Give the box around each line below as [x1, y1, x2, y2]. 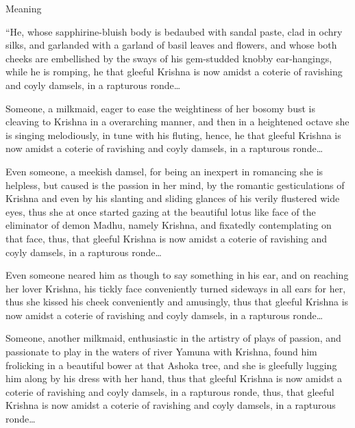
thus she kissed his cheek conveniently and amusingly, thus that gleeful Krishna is [5, 294, 349, 309]
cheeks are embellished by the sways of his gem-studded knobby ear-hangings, [5, 51, 332, 65]
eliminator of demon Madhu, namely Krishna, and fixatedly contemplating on [5, 218, 332, 232]
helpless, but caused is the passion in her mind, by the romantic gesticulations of [5, 177, 345, 192]
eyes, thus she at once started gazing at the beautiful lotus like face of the [5, 204, 316, 218]
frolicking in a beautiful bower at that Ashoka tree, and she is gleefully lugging [5, 357, 337, 372]
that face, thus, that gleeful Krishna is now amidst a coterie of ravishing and [5, 231, 328, 245]
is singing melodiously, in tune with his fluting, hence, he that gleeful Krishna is [5, 127, 341, 142]
